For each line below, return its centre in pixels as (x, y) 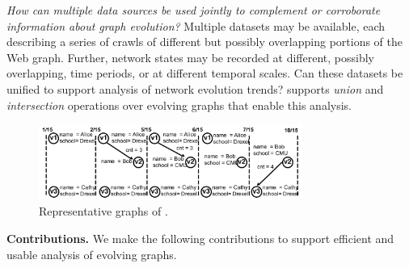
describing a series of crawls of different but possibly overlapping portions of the (205, 42)
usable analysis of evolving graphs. (92, 254)
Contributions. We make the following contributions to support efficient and (200, 239)
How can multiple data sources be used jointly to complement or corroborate (194, 10)
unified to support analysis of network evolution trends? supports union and (195, 88)
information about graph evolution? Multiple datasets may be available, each (196, 25)
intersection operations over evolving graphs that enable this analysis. (179, 105)
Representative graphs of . (103, 211)
